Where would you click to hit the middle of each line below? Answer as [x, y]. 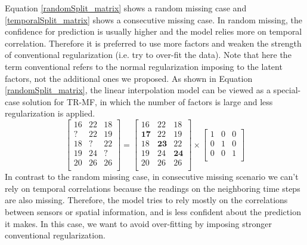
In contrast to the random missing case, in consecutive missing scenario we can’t [152, 177]
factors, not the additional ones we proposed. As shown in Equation [129, 78]
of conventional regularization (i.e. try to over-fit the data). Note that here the [148, 55]
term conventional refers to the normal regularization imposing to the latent [144, 66]
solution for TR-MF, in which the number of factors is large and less [148, 101]
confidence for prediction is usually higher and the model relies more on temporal [153, 31]
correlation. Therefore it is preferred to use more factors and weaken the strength [153, 43]
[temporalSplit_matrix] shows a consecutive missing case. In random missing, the [153, 19]
